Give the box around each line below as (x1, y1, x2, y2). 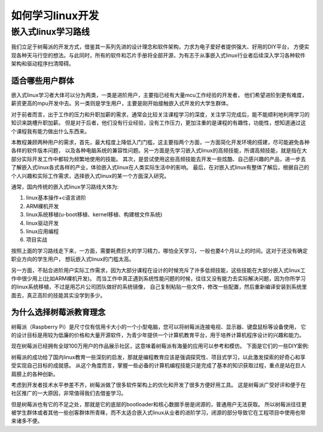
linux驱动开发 (26, 219, 59, 226)
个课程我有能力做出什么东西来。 (11, 128, 90, 135)
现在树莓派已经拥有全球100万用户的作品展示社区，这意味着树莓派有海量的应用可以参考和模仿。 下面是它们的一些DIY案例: (11, 342, 309, 350)
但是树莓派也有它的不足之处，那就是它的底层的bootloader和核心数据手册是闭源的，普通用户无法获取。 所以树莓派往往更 (11, 400, 307, 407)
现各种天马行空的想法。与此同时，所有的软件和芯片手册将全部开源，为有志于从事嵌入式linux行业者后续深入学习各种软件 (11, 52, 306, 59)
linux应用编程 (26, 228, 59, 235)
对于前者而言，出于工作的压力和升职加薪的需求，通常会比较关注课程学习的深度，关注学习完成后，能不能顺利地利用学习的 (11, 111, 310, 118)
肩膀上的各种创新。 (11, 370, 59, 377)
